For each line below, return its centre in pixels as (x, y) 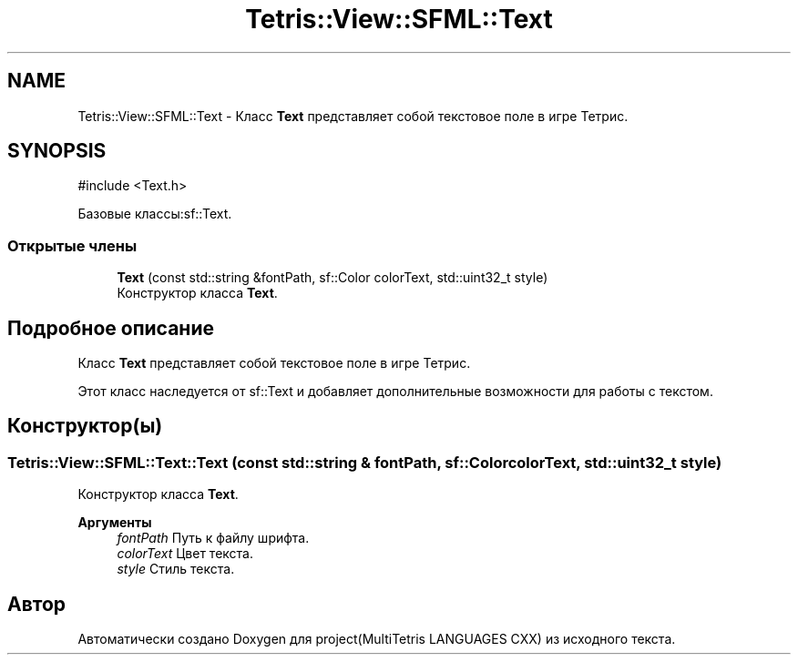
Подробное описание (111, 328)
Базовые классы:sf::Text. (155, 214)
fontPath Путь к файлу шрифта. (213, 538)
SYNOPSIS (57, 151)
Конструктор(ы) (85, 426)
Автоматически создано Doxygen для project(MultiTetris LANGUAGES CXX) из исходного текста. (377, 639)
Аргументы (115, 523)
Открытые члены (72, 245)
